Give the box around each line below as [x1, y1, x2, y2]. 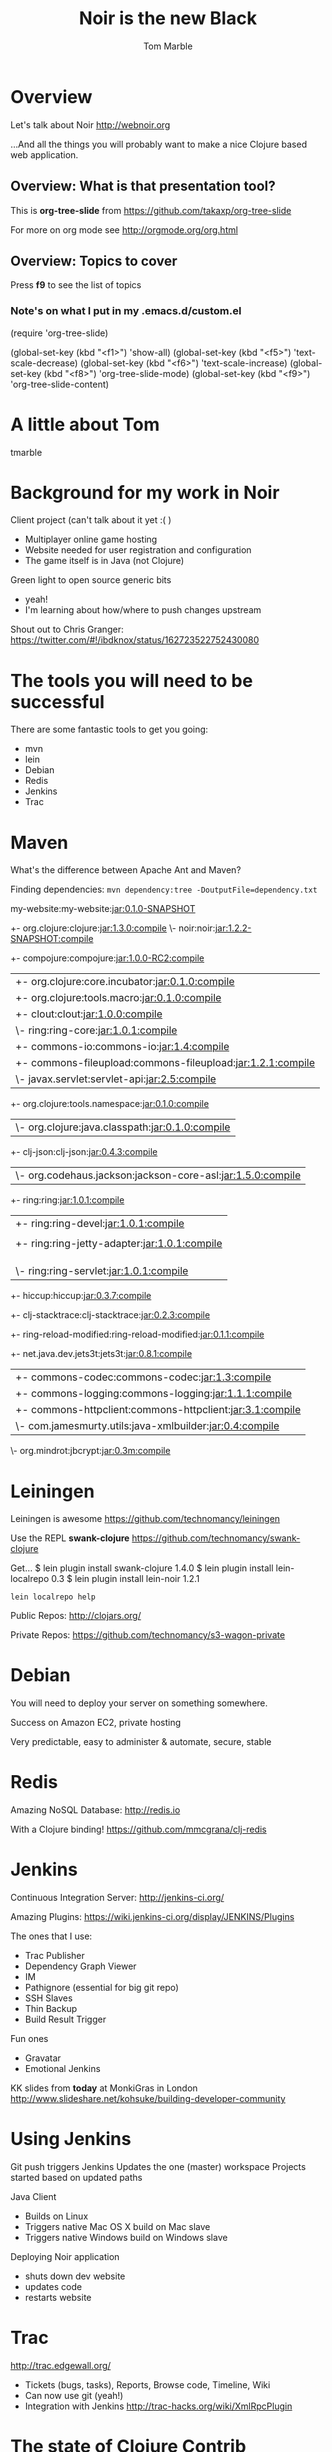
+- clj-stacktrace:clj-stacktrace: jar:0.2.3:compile [10, 1309, 211, 1321]
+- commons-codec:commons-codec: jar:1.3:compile [15, 1370, 272, 1384]
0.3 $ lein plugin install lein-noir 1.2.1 [51, 1573, 200, 1585]
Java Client [10, 2191, 57, 2203]
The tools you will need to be [10, 669, 253, 692]
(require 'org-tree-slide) [10, 327, 109, 339]
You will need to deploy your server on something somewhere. [10, 1697, 268, 1709]
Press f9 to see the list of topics [10, 279, 142, 291]
